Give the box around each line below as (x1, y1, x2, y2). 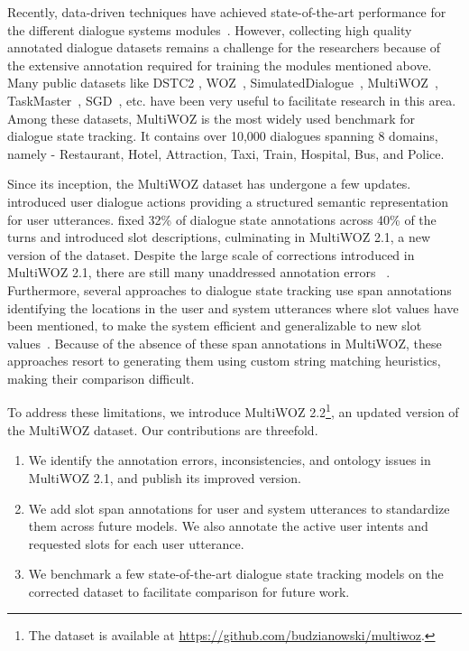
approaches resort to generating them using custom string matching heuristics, (7, 351, 441, 370)
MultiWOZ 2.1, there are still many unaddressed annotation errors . (7, 263, 391, 282)
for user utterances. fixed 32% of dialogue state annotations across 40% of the (7, 209, 437, 228)
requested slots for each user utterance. (28, 534, 244, 553)
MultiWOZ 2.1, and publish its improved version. (28, 468, 301, 487)
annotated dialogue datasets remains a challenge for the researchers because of (7, 38, 441, 57)
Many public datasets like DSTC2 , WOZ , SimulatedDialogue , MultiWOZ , (7, 73, 438, 92)
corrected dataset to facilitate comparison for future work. (28, 581, 350, 600)
